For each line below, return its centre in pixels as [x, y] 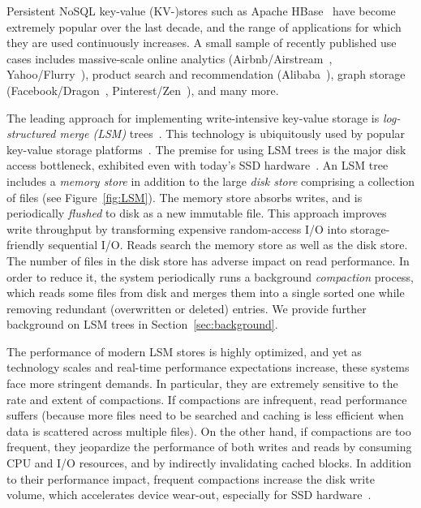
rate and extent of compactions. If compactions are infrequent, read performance [207, 399]
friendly [26, 245]
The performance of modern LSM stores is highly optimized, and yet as [184, 351]
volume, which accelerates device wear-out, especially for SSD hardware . [189, 495]
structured [31, 133]
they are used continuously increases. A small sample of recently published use [202, 43]
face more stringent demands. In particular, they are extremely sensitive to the [202, 383]
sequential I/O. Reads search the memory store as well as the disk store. [228, 245]
